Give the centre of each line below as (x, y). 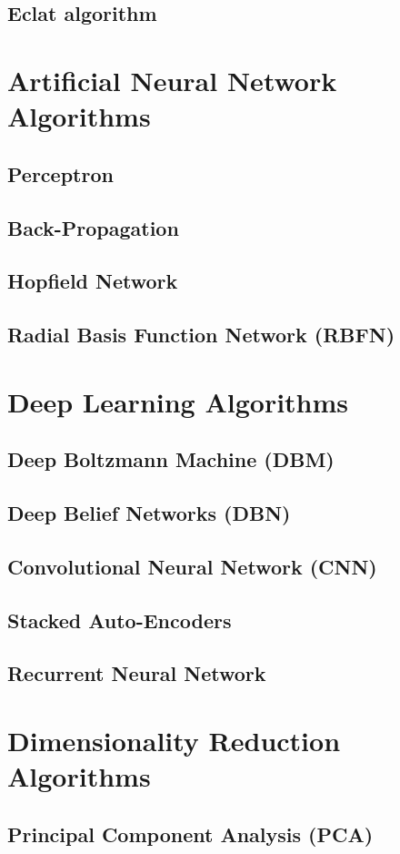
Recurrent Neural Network (137, 673)
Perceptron (60, 173)
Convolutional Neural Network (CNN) (192, 566)
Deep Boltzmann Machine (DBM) (171, 459)
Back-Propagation (93, 227)
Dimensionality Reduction (174, 740)
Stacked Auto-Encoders (120, 620)
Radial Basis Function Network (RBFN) (201, 335)
